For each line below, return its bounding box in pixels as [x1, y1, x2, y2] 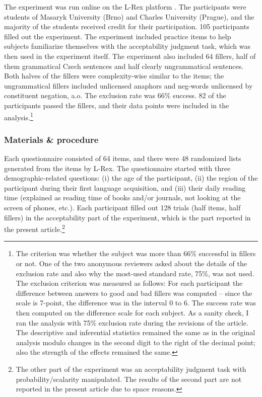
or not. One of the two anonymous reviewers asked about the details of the [16, 258, 247, 268]
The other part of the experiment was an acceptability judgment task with [16, 363, 246, 374]
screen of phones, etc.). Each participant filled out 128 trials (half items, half [4, 202, 241, 212]
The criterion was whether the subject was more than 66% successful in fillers [16, 248, 256, 259]
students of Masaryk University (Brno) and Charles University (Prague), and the [4, 11, 254, 22]
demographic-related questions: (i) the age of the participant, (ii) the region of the [4, 173, 258, 183]
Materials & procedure [4, 133, 99, 145]
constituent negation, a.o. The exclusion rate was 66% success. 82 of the [4, 90, 226, 101]
